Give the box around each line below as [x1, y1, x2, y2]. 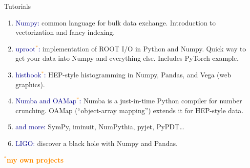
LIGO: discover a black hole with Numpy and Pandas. [15, 138, 178, 148]
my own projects [6, 154, 64, 165]
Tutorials [4, 1, 31, 11]
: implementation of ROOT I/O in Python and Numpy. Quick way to [38, 43, 246, 53]
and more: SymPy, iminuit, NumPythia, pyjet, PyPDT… [15, 121, 185, 132]
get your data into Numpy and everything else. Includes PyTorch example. [15, 53, 239, 63]
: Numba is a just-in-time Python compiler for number [79, 96, 242, 106]
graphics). [15, 79, 45, 89]
